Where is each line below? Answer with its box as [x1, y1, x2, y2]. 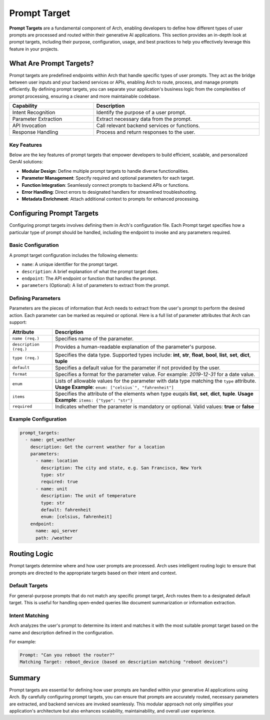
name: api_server [35, 528, 78, 534]
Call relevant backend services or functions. [96, 122, 200, 129]
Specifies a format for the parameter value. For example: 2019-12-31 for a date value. [55, 371, 255, 378]
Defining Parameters [9, 295, 61, 302]
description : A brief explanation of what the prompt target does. [21, 268, 159, 274]
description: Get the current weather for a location [30, 444, 165, 450]
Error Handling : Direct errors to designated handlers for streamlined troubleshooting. [21, 189, 197, 195]
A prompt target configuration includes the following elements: [9, 252, 138, 258]
